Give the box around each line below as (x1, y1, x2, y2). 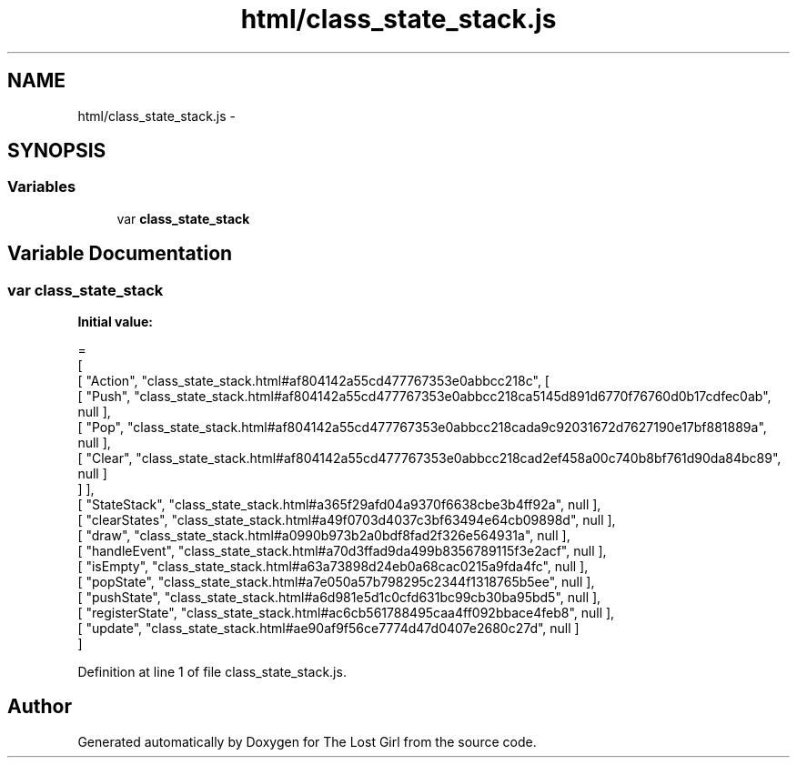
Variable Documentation (7, 242, 233, 266)
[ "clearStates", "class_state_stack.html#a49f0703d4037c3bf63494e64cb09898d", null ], (77, 512, 616, 528)
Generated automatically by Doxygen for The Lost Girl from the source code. (77, 733, 537, 750)
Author (7, 695, 72, 719)
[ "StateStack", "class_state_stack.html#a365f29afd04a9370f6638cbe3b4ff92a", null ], (77, 497, 601, 513)
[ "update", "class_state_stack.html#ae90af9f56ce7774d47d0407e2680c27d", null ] (77, 620, 580, 637)
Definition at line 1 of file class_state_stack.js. (77, 664, 347, 680)
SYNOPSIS (7, 139, 106, 163)
